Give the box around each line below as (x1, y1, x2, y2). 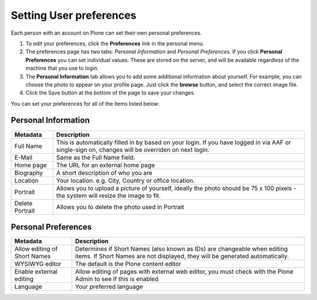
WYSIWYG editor (14, 260, 62, 268)
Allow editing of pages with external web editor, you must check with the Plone (75, 268, 294, 276)
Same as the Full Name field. (56, 153, 136, 161)
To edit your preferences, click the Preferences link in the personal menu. (25, 40, 205, 47)
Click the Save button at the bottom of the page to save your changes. (25, 89, 195, 96)
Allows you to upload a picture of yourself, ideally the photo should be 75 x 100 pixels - (56, 184, 296, 192)
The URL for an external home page (56, 161, 155, 169)
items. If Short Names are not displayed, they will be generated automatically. (75, 252, 289, 261)
